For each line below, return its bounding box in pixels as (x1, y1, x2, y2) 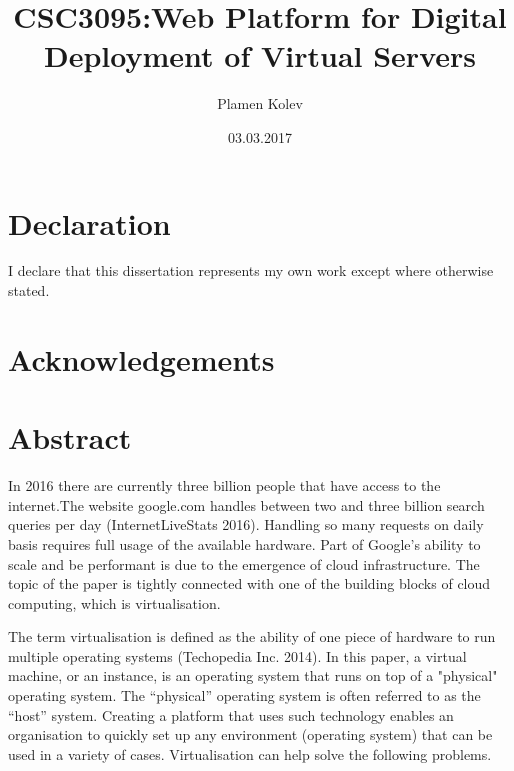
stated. (8, 280, 50, 301)
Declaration (8, 202, 171, 243)
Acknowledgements (8, 338, 275, 379)
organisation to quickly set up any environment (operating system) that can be (8, 724, 493, 745)
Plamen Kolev (217, 93, 303, 114)
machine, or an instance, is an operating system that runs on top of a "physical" (8, 665, 498, 686)
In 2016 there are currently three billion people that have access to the (8, 475, 441, 496)
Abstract (8, 417, 132, 458)
